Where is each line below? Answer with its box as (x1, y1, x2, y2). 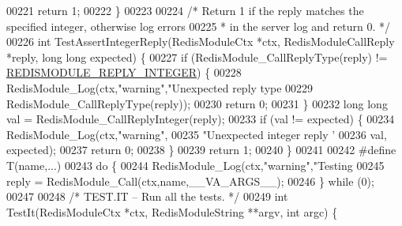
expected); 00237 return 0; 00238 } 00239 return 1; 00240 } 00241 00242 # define (6, 141, 396, 158)
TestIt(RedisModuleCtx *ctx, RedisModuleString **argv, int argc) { (6, 203, 338, 220)
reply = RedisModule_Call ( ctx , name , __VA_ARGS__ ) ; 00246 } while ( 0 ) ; (6, 172, 374, 189)
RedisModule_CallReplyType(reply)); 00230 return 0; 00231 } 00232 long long (6, 95, 388, 111)
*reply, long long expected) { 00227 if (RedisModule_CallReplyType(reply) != (6, 48, 388, 65)
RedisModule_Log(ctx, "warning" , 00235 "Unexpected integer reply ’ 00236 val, (6, 126, 387, 142)
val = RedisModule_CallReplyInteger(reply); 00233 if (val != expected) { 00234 (6, 111, 395, 127)
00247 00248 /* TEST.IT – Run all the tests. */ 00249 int (6, 188, 288, 205)
